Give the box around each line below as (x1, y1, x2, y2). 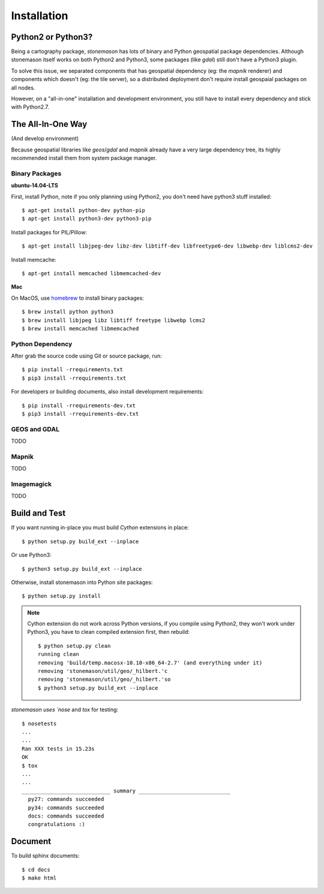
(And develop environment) (11, 135, 79, 142)
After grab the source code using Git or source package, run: (11, 352, 162, 360)
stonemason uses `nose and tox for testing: (11, 706, 119, 713)
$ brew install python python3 (22, 308, 114, 315)
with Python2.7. (11, 103, 49, 111)
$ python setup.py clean (38, 642, 111, 649)
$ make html (22, 874, 57, 881)
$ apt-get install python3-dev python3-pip (22, 215, 152, 222)
